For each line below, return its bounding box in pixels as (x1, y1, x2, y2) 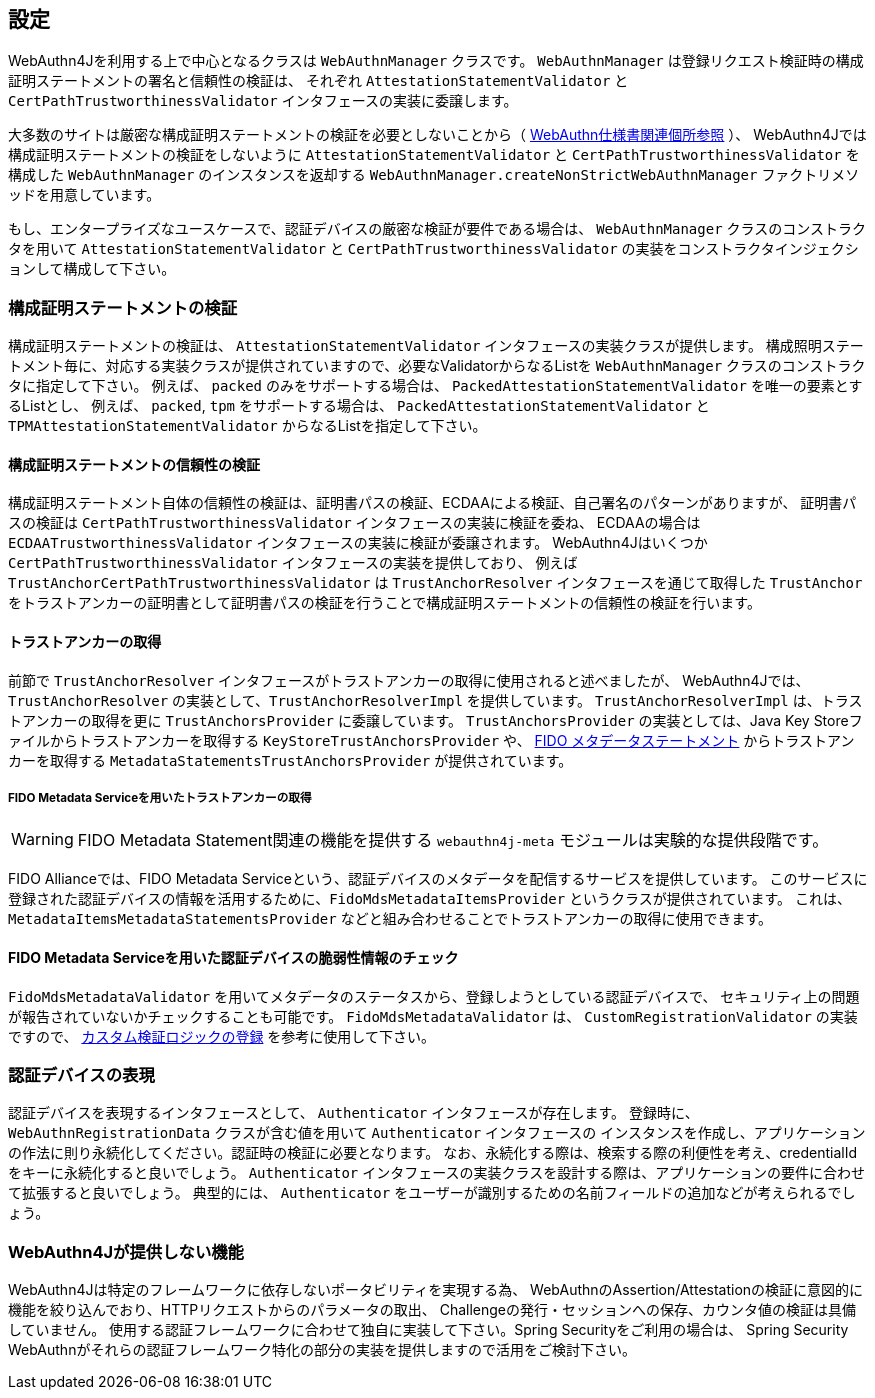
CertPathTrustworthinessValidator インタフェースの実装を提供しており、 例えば (8, 554, 578, 572)
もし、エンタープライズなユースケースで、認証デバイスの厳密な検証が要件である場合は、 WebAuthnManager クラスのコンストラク (8, 220, 866, 238)
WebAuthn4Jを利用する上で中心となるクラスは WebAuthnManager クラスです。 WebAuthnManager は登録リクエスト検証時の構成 (8, 52, 864, 70)
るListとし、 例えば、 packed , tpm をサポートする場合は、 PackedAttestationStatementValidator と (8, 397, 710, 415)
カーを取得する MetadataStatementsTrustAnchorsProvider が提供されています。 (8, 751, 573, 769)
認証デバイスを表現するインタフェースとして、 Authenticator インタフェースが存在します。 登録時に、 (8, 1104, 699, 1122)
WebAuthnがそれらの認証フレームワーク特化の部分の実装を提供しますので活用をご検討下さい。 (8, 1341, 636, 1359)
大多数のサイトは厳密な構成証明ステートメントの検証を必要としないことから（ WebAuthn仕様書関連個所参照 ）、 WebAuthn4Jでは (8, 126, 867, 144)
